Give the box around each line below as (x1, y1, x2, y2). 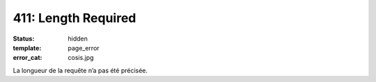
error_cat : (13, 54, 42, 62)
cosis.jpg (68, 54, 94, 62)
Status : (13, 34, 35, 43)
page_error (68, 43, 100, 52)
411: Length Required (13, 10, 136, 25)
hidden (68, 34, 88, 43)
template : (13, 43, 42, 52)
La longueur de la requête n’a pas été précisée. (13, 66, 148, 74)
